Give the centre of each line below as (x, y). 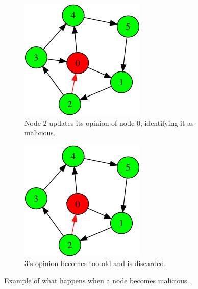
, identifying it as (167, 122)
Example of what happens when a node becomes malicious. (97, 280)
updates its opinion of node (92, 122)
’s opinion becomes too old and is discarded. (97, 263)
